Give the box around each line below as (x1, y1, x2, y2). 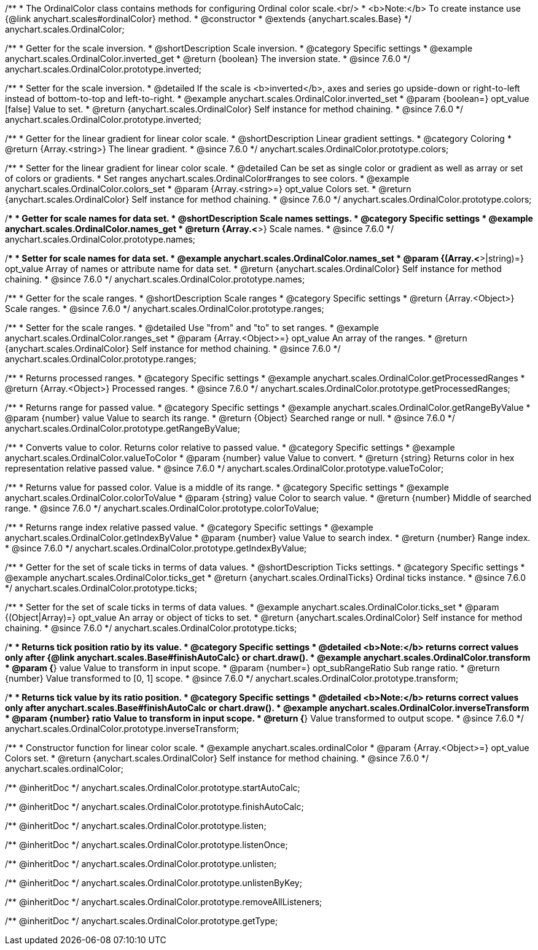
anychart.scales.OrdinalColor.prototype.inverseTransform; (5, 723, 240, 734)
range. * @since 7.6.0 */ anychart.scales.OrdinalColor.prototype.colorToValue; (5, 503, 319, 513)
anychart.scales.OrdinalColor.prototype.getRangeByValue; (5, 423, 240, 434)
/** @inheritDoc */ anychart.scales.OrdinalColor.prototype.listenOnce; (5, 839, 288, 850)
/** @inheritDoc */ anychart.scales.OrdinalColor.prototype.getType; (5, 916, 278, 926)
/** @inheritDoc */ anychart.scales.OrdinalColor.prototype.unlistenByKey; (5, 878, 302, 888)
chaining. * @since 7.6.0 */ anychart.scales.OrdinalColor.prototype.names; (5, 274, 305, 284)
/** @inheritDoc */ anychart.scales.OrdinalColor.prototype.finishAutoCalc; (5, 801, 304, 812)
